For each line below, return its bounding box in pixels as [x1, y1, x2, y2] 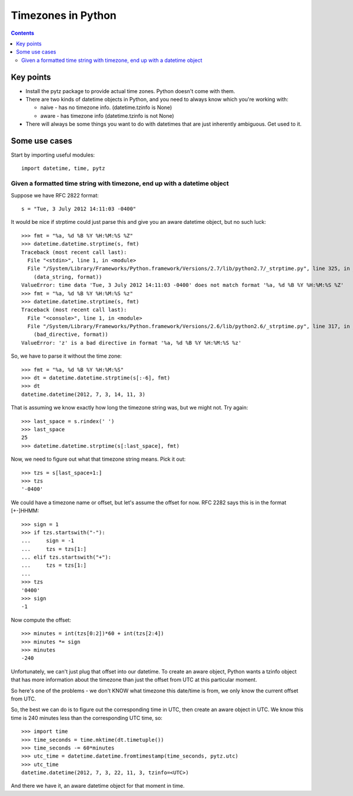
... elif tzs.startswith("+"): [21, 554, 112, 561]
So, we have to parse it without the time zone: [11, 352, 122, 359]
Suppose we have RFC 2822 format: [11, 191, 99, 199]
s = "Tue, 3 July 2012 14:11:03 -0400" [21, 206, 136, 212]
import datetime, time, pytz [21, 165, 105, 172]
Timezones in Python [11, 9, 117, 22]
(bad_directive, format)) [33, 331, 109, 338]
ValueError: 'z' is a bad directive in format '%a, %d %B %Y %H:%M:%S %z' [21, 339, 242, 346]
